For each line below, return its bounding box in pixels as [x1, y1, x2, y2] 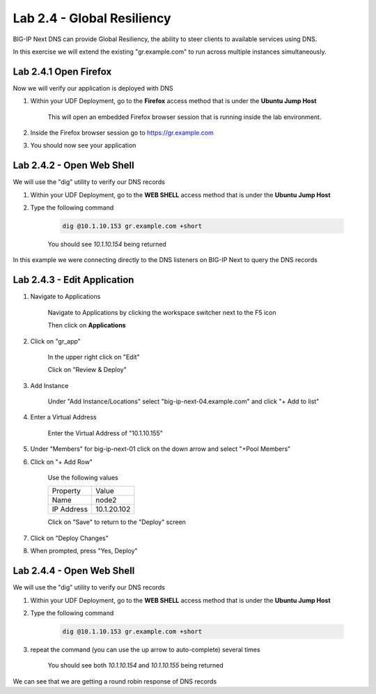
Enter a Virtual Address [30, 413, 97, 422]
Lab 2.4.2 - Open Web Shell [13, 160, 135, 171]
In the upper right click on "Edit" [47, 353, 140, 361]
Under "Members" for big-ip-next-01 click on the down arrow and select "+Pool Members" [30, 445, 291, 453]
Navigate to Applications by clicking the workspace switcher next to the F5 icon [47, 308, 276, 316]
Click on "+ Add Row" [30, 457, 93, 466]
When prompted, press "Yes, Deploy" [30, 547, 139, 555]
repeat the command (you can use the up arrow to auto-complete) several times [30, 645, 260, 654]
